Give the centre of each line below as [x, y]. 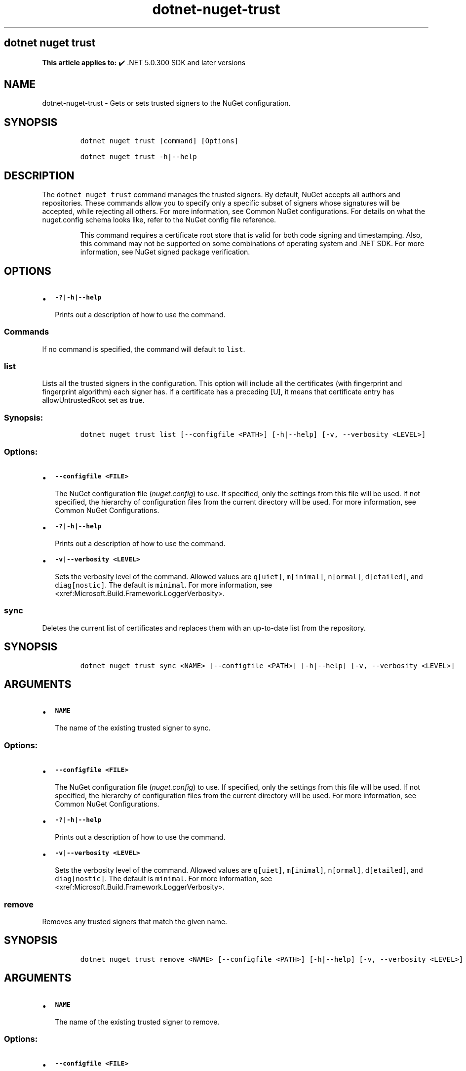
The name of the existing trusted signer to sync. [133, 728]
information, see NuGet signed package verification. [165, 252]
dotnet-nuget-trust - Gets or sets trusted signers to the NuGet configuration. [166, 103]
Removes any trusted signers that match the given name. [135, 921]
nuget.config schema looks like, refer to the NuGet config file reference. [159, 220]
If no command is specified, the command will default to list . [144, 349]
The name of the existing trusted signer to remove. [137, 1022]
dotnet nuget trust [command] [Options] [159, 141]
